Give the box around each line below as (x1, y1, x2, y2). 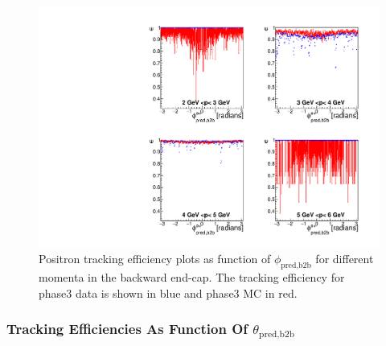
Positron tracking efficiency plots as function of (39, 250, 271, 267)
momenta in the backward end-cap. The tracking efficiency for (39, 269, 345, 286)
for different (315, 250, 374, 267)
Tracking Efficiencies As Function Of (6, 319, 248, 339)
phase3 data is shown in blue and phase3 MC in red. (39, 284, 298, 301)
